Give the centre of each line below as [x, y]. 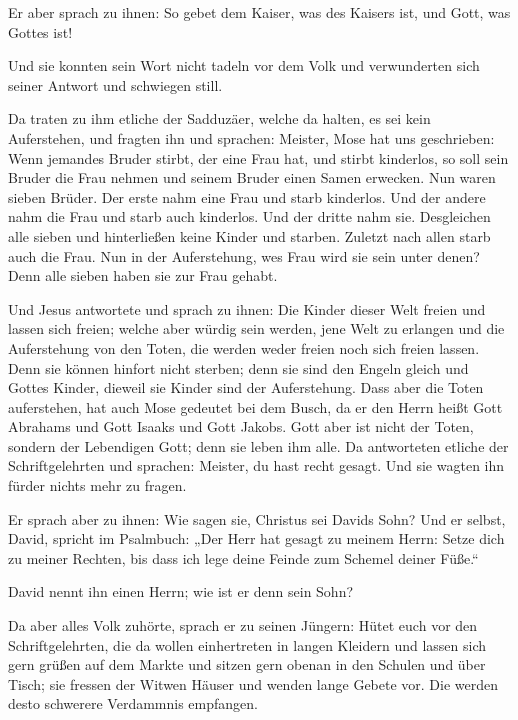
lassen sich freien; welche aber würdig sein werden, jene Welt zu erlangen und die [256, 328]
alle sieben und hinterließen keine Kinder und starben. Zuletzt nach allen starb [249, 235]
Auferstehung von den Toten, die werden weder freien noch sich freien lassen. [244, 347]
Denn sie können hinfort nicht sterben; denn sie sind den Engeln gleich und [238, 367]
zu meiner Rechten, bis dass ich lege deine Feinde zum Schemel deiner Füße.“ [243, 557]
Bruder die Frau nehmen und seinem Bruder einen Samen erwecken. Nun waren [252, 177]
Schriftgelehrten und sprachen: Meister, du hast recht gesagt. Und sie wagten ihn [256, 465]
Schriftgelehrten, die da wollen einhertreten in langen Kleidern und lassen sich [247, 644]
